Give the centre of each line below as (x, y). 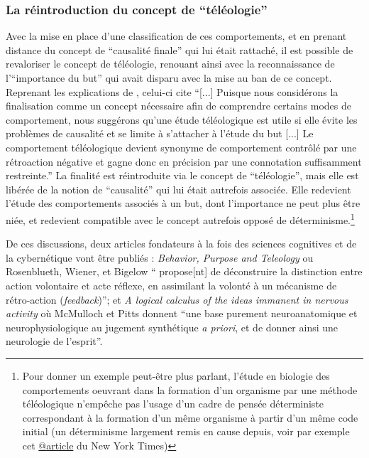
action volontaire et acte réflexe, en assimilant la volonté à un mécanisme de (171, 285)
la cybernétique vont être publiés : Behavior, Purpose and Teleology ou (160, 257)
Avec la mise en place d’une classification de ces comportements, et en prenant (176, 36)
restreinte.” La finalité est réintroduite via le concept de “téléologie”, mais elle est (182, 175)
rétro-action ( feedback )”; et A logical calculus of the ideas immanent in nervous (177, 299)
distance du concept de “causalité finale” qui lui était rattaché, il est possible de (180, 49)
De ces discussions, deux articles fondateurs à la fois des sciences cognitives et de (181, 244)
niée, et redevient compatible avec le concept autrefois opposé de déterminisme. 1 (180, 218)
